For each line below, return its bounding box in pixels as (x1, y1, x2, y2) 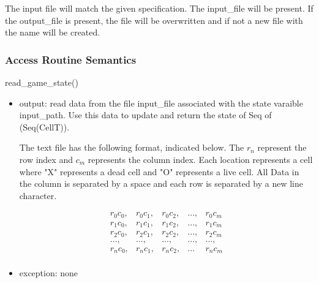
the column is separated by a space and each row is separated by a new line (19, 177, 304, 190)
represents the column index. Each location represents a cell (88, 153, 313, 165)
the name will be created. (5, 26, 100, 39)
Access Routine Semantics (5, 51, 137, 67)
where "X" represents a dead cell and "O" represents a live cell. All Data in (19, 165, 299, 178)
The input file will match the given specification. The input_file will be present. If (5, 2, 313, 14)
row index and (19, 153, 73, 165)
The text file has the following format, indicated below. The (19, 141, 244, 154)
